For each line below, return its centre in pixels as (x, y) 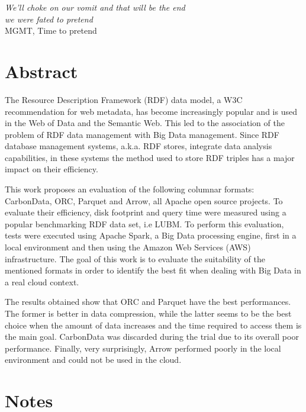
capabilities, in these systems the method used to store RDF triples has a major (150, 157)
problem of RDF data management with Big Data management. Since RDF (142, 134)
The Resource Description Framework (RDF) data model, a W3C (124, 99)
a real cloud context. (42, 281)
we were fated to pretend (49, 19)
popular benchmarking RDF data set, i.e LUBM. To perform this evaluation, (144, 223)
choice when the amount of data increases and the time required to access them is (153, 325)
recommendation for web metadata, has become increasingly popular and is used (151, 111)
